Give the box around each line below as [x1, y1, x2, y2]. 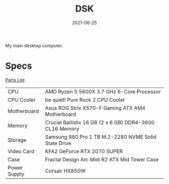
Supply [8, 170, 25, 177]
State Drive [45, 139, 71, 146]
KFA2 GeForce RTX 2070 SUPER [45, 148, 123, 155]
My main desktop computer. [5, 42, 63, 48]
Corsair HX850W [45, 167, 86, 174]
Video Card [8, 148, 35, 155]
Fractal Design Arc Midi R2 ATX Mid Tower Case [45, 156, 159, 163]
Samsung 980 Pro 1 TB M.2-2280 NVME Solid [45, 133, 157, 140]
